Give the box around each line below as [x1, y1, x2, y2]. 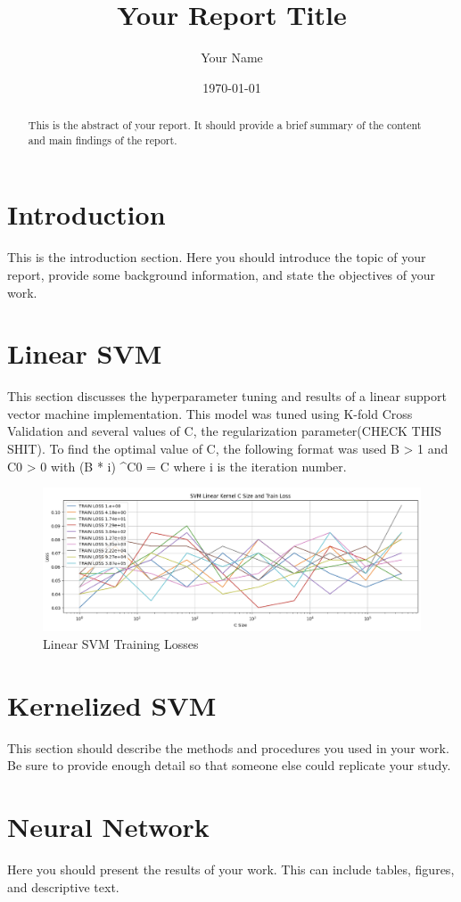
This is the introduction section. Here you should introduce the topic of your [7, 248, 426, 266]
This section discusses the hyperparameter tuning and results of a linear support [7, 387, 447, 406]
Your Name [201, 48, 263, 67]
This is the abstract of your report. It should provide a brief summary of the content [28, 118, 422, 133]
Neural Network [7, 808, 210, 845]
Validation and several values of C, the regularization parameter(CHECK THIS [7, 422, 442, 440]
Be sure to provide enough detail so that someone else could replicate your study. [7, 756, 451, 775]
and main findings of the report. [28, 132, 177, 147]
